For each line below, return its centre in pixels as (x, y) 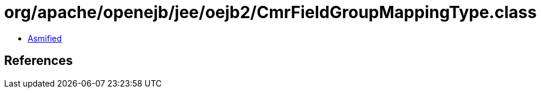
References (39, 61)
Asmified (45, 38)
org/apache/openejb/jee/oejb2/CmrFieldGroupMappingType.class (270, 12)
